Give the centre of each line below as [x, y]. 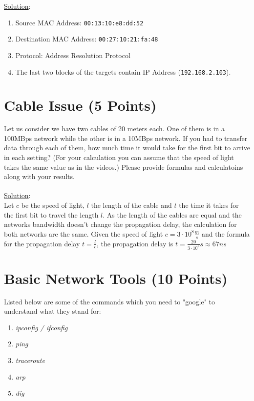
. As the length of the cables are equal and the [172, 214]
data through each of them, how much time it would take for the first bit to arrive [127, 148]
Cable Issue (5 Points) [80, 105]
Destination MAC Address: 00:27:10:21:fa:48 [87, 39]
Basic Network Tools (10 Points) [116, 278]
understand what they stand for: [53, 311]
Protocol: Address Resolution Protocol [73, 55]
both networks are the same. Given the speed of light [84, 233]
